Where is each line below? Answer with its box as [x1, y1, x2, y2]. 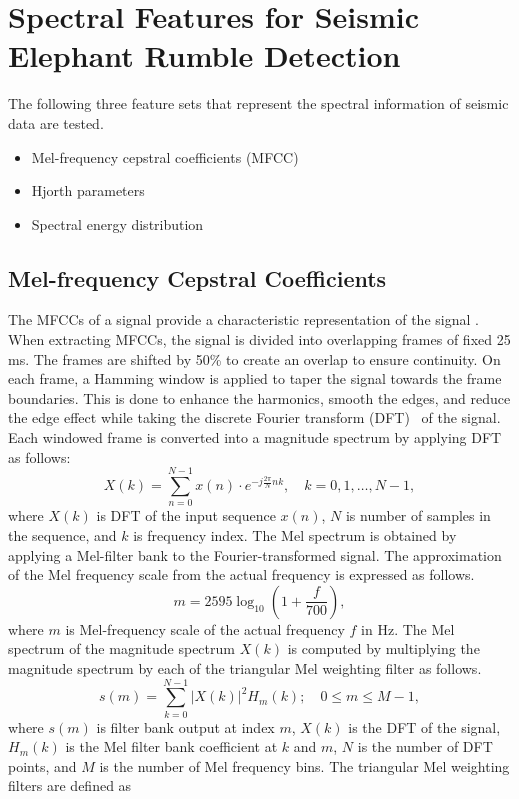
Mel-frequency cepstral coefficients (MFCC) [31, 146, 299, 167]
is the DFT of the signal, [348, 716, 501, 737]
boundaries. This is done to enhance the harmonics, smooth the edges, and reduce [8, 387, 511, 408]
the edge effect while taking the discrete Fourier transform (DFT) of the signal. [8, 407, 501, 428]
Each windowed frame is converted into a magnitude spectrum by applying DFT [8, 427, 502, 448]
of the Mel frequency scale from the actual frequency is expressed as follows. [8, 564, 475, 585]
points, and [8, 755, 77, 776]
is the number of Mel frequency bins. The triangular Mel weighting [99, 755, 510, 776]
